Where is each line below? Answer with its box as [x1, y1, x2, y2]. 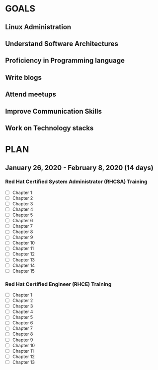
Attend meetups [5, 90, 56, 99]
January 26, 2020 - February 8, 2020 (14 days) [5, 163, 154, 172]
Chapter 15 [12, 268, 35, 274]
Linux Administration [5, 23, 72, 31]
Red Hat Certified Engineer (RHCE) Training [5, 281, 112, 288]
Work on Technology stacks [5, 123, 94, 132]
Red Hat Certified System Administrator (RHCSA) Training [5, 178, 148, 185]
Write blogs [5, 73, 42, 82]
